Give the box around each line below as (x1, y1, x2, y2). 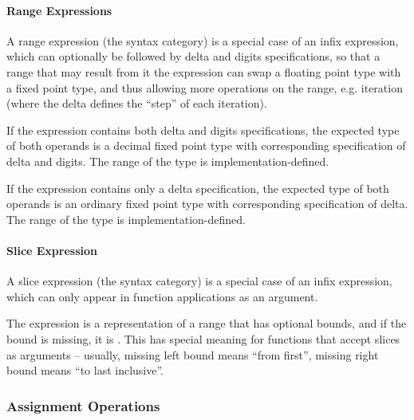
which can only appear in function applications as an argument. (6, 288, 318, 304)
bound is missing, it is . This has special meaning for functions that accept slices (6, 330, 400, 347)
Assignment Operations (6, 395, 160, 415)
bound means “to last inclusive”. (6, 362, 164, 379)
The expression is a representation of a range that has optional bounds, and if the (6, 315, 407, 332)
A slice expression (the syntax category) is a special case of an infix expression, (6, 273, 392, 289)
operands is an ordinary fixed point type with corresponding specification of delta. (6, 195, 408, 212)
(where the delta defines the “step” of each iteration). (6, 95, 267, 112)
